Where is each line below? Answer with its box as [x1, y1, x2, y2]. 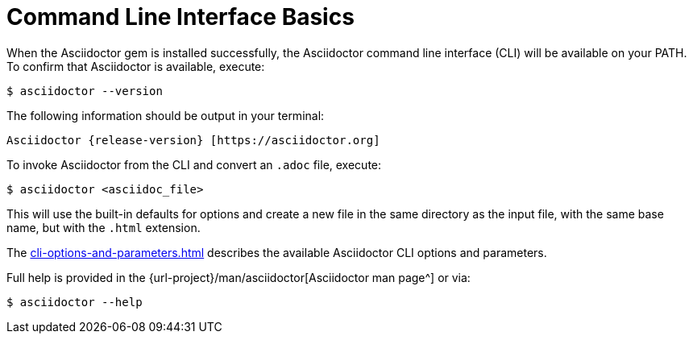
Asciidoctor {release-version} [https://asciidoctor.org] [6, 133, 380, 147]
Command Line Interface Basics [6, 3, 355, 31]
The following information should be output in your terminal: [6, 108, 325, 122]
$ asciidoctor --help [6, 295, 143, 309]
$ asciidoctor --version [6, 84, 163, 97]
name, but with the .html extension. [6, 220, 201, 234]
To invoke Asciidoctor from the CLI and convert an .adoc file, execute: [6, 157, 382, 172]
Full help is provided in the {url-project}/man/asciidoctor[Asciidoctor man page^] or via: [6, 270, 471, 284]
